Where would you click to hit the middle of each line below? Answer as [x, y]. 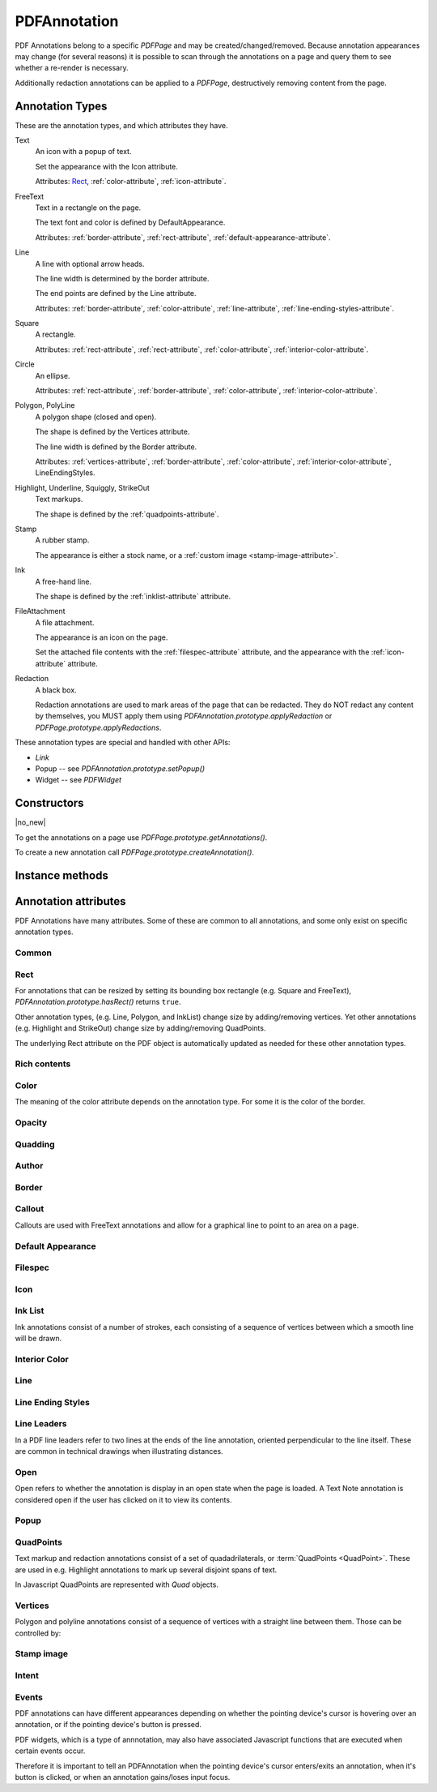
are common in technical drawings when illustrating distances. [119, 1451]
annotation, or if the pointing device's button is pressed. [108, 1725]
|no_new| [30, 822]
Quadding [35, 1144]
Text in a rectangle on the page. [88, 208]
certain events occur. [50, 1751]
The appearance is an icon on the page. [102, 637]
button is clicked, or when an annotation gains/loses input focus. [123, 1777]
